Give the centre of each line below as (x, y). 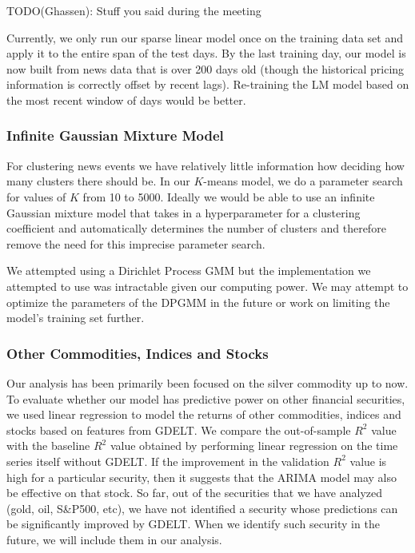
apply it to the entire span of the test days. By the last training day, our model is (206, 53)
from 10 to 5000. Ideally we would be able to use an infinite (229, 196)
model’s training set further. (76, 318)
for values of (36, 196)
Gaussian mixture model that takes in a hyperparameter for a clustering (184, 212)
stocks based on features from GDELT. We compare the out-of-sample (179, 430)
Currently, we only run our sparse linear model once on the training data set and (205, 37)
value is (368, 461)
